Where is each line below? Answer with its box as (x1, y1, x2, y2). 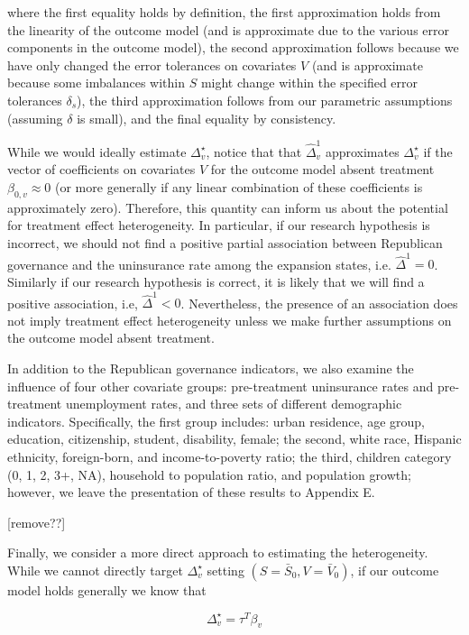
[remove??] (7, 512, 66, 531)
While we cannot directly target (7, 560, 183, 579)
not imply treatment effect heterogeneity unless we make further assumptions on (7, 310, 452, 329)
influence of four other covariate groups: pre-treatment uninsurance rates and (7, 376, 434, 395)
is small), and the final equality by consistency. (77, 108, 336, 127)
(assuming (7, 108, 63, 127)
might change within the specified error (200, 73, 418, 92)
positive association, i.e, (7, 293, 138, 312)
